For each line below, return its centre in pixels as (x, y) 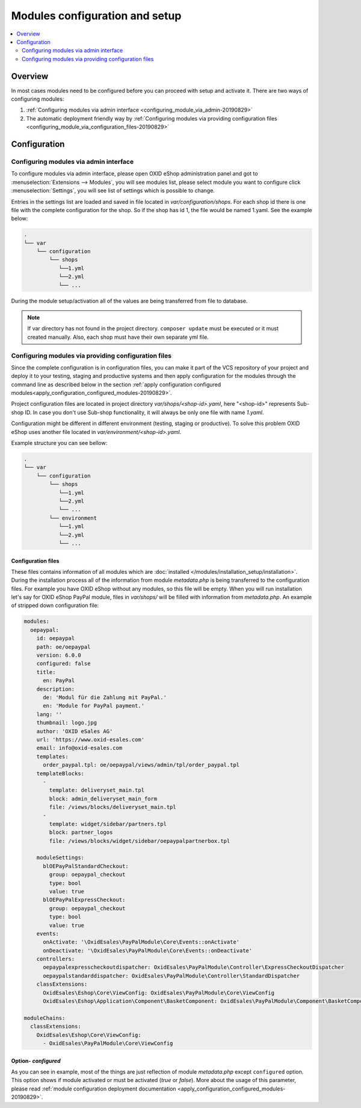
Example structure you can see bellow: (59, 443)
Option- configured (36, 1060)
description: (56, 689)
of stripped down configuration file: (55, 605)
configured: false (63, 664)
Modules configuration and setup (96, 16)
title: (46, 672)
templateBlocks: (60, 773)
